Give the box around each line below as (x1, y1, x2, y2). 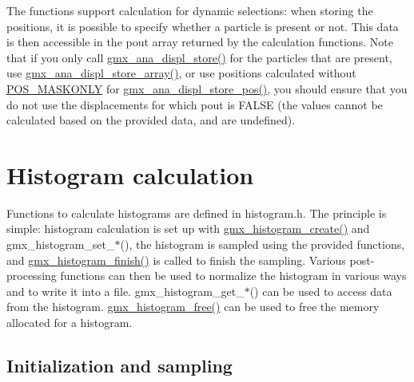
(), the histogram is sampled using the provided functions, (120, 236, 405, 253)
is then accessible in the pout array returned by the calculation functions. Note (6, 33, 393, 50)
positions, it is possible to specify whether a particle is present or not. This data (6, 18, 399, 34)
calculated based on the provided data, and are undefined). (6, 112, 296, 128)
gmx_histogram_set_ (6, 236, 115, 253)
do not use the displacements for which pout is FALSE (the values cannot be (6, 96, 383, 112)
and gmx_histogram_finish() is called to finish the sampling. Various (6, 251, 346, 268)
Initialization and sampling (6, 353, 233, 378)
